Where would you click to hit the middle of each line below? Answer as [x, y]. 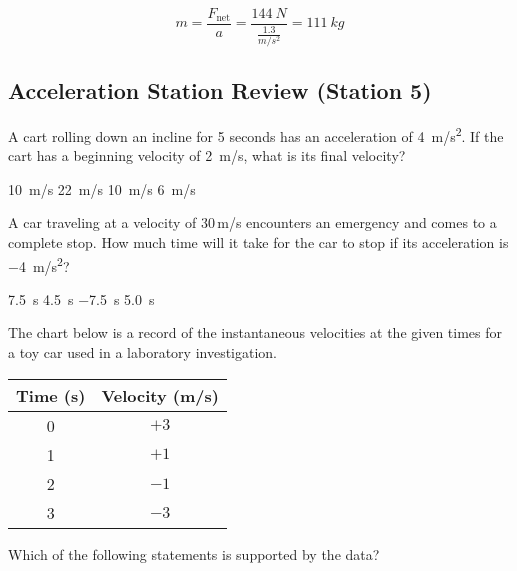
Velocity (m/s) [160, 395]
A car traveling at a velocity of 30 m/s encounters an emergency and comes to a [252, 222]
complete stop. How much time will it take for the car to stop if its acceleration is [258, 241]
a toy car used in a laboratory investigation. [143, 352]
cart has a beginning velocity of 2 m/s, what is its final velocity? [207, 155]
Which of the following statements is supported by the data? [194, 553]
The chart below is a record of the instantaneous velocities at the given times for [255, 332]
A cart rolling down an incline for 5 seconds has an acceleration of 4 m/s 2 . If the [256, 134]
